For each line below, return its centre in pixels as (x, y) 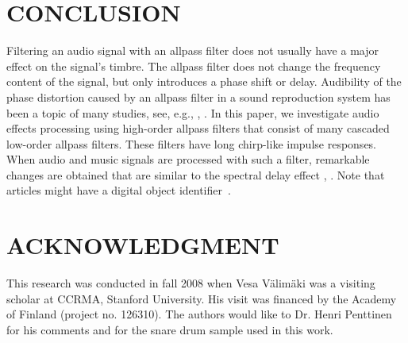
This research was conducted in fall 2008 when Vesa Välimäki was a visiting (191, 283)
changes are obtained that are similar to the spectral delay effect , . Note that (196, 174)
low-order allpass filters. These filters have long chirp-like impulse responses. (192, 143)
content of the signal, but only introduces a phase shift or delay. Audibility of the (204, 81)
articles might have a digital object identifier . (119, 190)
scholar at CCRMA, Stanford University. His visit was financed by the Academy (202, 298)
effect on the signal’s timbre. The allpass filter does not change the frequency (194, 66)
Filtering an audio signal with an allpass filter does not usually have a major (192, 50)
